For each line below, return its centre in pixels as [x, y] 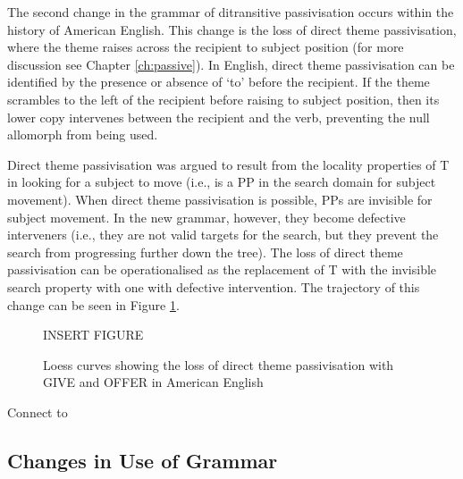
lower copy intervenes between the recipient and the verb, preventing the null [219, 117]
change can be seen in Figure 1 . [93, 304]
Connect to [38, 412]
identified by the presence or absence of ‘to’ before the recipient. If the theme [219, 82]
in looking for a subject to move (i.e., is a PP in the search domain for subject [222, 182]
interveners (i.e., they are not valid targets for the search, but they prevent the [223, 235]
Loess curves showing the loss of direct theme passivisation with [219, 364]
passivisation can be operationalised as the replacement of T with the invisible [222, 269]
